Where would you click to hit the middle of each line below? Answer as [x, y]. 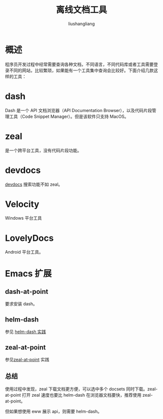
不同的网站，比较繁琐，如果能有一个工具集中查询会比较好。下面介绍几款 [81, 70]
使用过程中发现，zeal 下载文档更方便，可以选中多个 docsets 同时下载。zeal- [81, 389]
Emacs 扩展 [28, 273]
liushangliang [81, 24]
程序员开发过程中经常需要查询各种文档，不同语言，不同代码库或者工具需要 [79, 64]
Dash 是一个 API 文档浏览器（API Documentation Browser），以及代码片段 [79, 110]
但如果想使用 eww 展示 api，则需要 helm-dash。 [54, 411]
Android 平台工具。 [24, 252]
